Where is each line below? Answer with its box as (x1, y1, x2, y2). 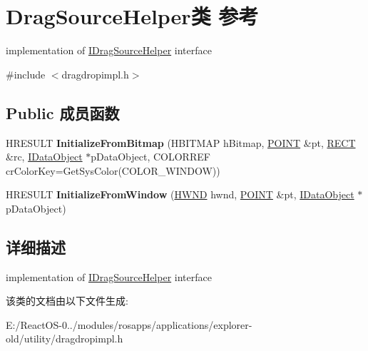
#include (6, 66, 46, 81)
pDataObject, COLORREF (91, 149, 210, 164)
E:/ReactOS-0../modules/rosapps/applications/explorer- (6, 317, 252, 332)
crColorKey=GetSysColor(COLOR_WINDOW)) (6, 163, 220, 178)
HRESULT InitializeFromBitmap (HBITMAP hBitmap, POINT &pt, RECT (6, 135, 356, 150)
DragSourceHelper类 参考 (6, 1, 259, 31)
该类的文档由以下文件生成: (6, 293, 128, 308)
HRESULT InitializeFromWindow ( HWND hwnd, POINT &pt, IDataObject (6, 187, 354, 202)
